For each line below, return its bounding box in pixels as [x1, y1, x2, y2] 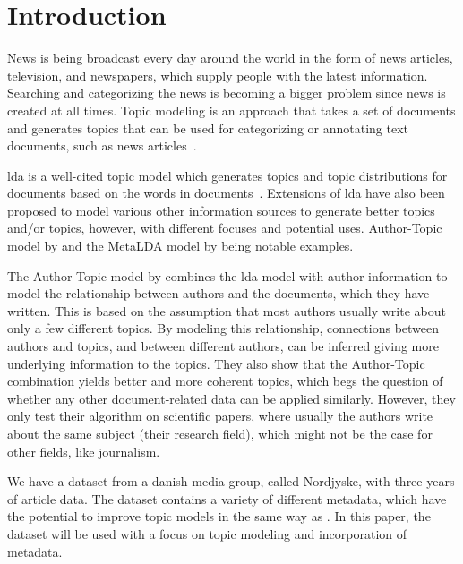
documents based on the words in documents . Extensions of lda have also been [7, 184, 445, 202]
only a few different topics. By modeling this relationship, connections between [7, 319, 440, 338]
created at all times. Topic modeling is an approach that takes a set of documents [7, 100, 456, 119]
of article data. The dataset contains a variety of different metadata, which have [7, 489, 447, 508]
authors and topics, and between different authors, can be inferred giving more [7, 337, 439, 355]
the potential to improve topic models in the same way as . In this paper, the [7, 507, 431, 526]
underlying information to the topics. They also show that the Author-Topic [7, 354, 425, 372]
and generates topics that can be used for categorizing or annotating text [7, 118, 408, 137]
